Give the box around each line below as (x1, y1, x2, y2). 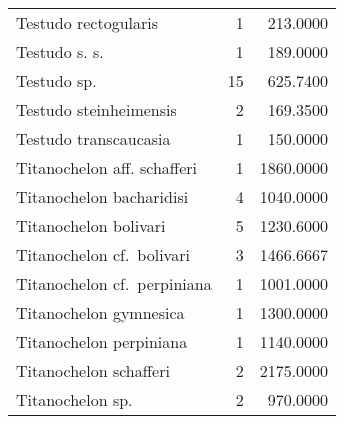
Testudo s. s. (16, 40, 104, 63)
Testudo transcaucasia (16, 127, 171, 150)
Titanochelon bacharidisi (16, 185, 189, 208)
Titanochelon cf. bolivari (16, 243, 190, 266)
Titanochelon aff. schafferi (16, 156, 198, 179)
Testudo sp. (16, 69, 97, 92)
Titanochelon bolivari (16, 214, 166, 237)
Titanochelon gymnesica (16, 301, 185, 324)
